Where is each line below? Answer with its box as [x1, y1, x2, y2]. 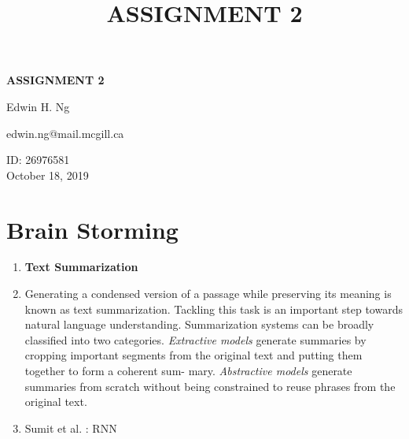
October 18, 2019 [6, 166, 89, 183]
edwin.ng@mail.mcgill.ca [6, 125, 124, 141]
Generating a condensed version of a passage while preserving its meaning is [24, 285, 392, 302]
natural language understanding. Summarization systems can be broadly [24, 316, 374, 333]
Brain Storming [6, 213, 179, 245]
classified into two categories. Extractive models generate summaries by [24, 331, 367, 348]
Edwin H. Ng [6, 98, 70, 114]
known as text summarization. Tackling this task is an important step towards [24, 300, 403, 317]
